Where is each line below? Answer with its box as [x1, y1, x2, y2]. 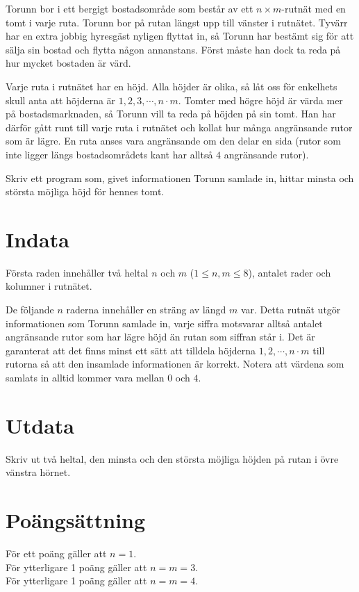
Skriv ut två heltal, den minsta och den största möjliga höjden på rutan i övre [6, 451, 339, 466]
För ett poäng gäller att [6, 546, 107, 561]
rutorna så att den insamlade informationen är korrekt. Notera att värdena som [6, 356, 344, 371]
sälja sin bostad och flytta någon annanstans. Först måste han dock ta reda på [6, 42, 341, 56]
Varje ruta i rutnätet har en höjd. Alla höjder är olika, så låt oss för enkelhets [6, 79, 337, 93]
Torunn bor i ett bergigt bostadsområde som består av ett [6, 1, 253, 15]
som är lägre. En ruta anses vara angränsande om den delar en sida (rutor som [6, 133, 341, 148]
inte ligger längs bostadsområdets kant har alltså [6, 147, 213, 161]
